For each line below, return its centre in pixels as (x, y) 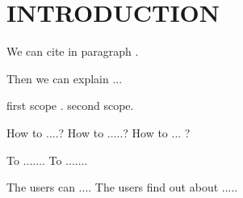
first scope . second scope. (70, 105)
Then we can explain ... (65, 78)
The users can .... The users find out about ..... (122, 187)
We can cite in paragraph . (73, 51)
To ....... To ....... (47, 160)
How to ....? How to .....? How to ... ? (98, 132)
